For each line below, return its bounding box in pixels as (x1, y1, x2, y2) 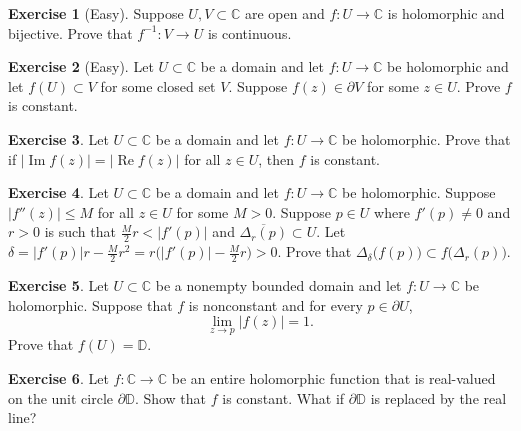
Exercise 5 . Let (8, 275, 109, 295)
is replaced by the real (370, 387, 507, 408)
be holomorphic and (387, 56, 509, 77)
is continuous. (207, 22, 292, 43)
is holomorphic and (387, 3, 505, 23)
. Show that (134, 387, 207, 408)
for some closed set (100, 75, 216, 96)
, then (258, 148, 295, 169)
